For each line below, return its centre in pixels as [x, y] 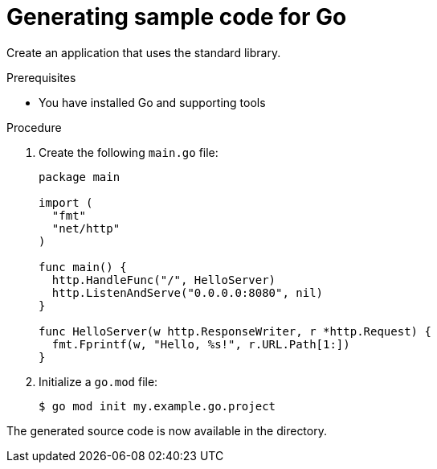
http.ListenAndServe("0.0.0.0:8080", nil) [188, 292]
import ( [66, 202]
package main [80, 177]
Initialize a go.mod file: [98, 381]
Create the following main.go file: [129, 152]
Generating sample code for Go [177, 17]
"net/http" [86, 228]
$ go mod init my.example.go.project [157, 406]
